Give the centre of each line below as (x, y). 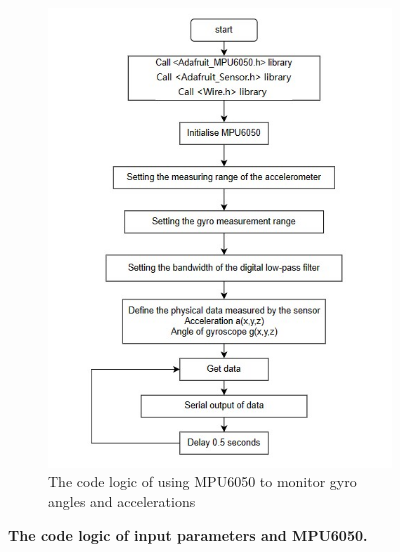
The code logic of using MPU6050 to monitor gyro (202, 481)
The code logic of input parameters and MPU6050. (188, 534)
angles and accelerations (122, 501)
